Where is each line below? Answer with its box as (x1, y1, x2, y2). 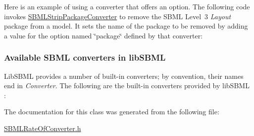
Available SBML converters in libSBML (4, 51, 166, 64)
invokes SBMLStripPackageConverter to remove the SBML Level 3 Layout (4, 11, 231, 21)
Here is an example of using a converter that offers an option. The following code (4, 1, 250, 11)
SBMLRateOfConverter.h (4, 123, 81, 133)
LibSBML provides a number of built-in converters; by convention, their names (4, 70, 244, 81)
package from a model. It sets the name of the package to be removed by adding (4, 21, 248, 31)
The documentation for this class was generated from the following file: (4, 106, 219, 117)
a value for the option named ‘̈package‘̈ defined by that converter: (4, 30, 203, 40)
